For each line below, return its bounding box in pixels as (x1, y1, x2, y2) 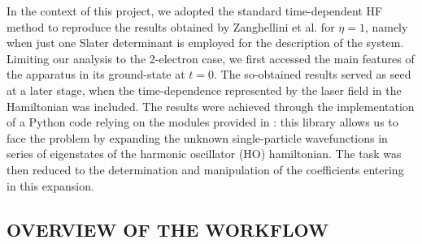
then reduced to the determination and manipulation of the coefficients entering (7, 161, 404, 178)
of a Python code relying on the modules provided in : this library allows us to (7, 113, 398, 131)
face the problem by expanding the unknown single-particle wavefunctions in (7, 129, 388, 146)
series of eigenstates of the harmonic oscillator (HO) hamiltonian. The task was (7, 145, 402, 162)
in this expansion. (7, 177, 94, 194)
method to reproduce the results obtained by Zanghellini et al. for (7, 18, 335, 35)
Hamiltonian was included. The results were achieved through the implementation (7, 97, 415, 114)
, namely (364, 18, 408, 35)
